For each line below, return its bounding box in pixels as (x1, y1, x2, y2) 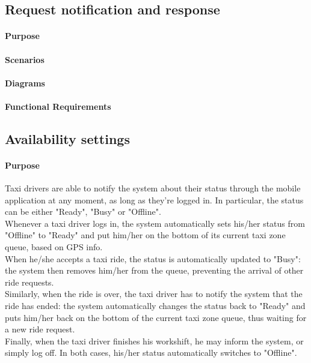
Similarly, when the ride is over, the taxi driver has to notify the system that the (5, 287, 303, 300)
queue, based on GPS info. (5, 241, 103, 253)
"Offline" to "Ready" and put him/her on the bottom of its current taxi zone (5, 229, 286, 241)
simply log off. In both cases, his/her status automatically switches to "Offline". (5, 346, 297, 359)
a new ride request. (5, 323, 75, 335)
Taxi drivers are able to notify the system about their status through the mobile (5, 182, 301, 194)
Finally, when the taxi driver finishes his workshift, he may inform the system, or (5, 334, 304, 347)
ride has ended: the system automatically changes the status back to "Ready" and (5, 299, 306, 312)
